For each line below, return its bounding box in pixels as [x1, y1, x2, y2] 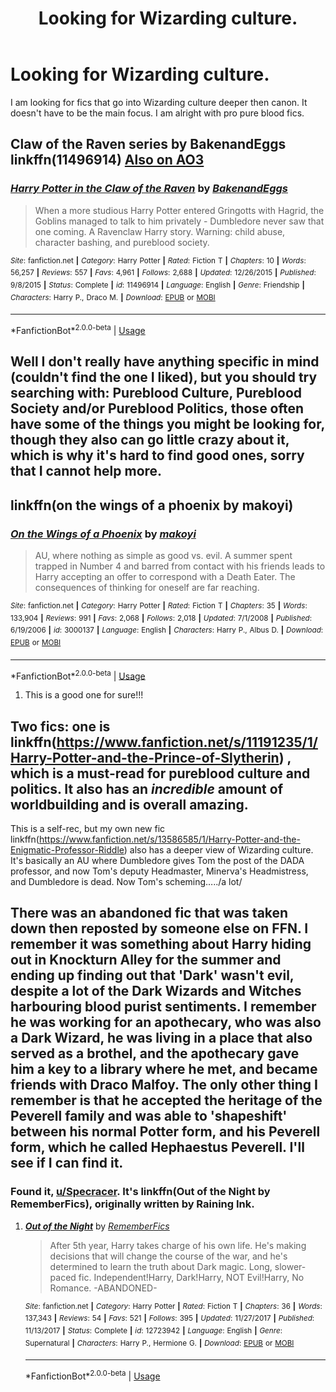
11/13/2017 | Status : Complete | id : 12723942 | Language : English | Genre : [24, 1326, 283, 1336]
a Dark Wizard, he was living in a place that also [10, 1030, 313, 1047]
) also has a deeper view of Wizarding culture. [123, 844, 314, 856]
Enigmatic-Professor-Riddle [10, 844, 125, 856]
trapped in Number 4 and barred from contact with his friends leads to [34, 560, 326, 572]
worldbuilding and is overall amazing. [10, 796, 249, 813]
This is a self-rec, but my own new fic [10, 823, 166, 835]
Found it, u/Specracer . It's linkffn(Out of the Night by [10, 1185, 271, 1199]
